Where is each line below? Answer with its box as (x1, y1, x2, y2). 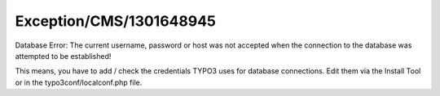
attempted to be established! (15, 51, 112, 61)
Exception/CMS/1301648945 (15, 12, 216, 30)
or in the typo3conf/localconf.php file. (15, 77, 143, 87)
